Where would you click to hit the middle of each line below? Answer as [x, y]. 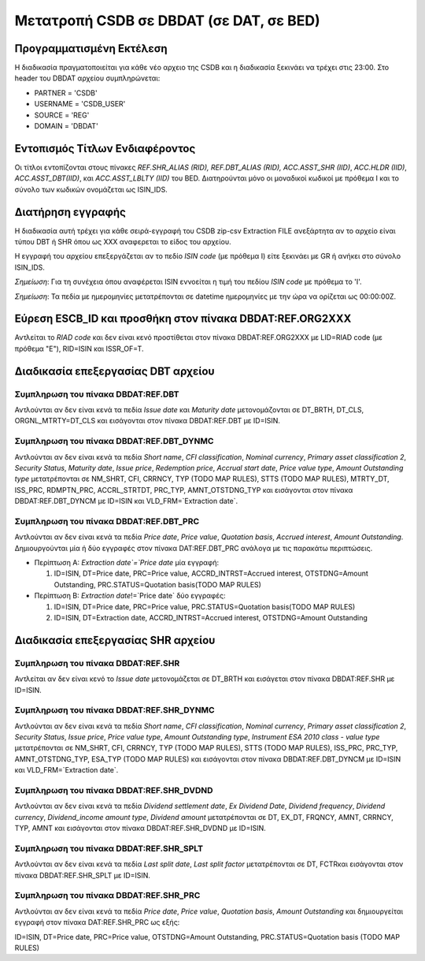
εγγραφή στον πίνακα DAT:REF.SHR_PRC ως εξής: [97, 922]
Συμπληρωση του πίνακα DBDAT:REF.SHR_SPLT [109, 848]
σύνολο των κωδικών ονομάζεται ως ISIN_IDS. [91, 189]
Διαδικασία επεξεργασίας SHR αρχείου [115, 640]
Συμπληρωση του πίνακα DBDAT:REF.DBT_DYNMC [114, 441]
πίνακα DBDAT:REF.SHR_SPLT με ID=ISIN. [83, 875]
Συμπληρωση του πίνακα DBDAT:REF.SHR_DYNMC [115, 710]
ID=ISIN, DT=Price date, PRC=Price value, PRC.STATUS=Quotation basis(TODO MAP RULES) [205, 606]
